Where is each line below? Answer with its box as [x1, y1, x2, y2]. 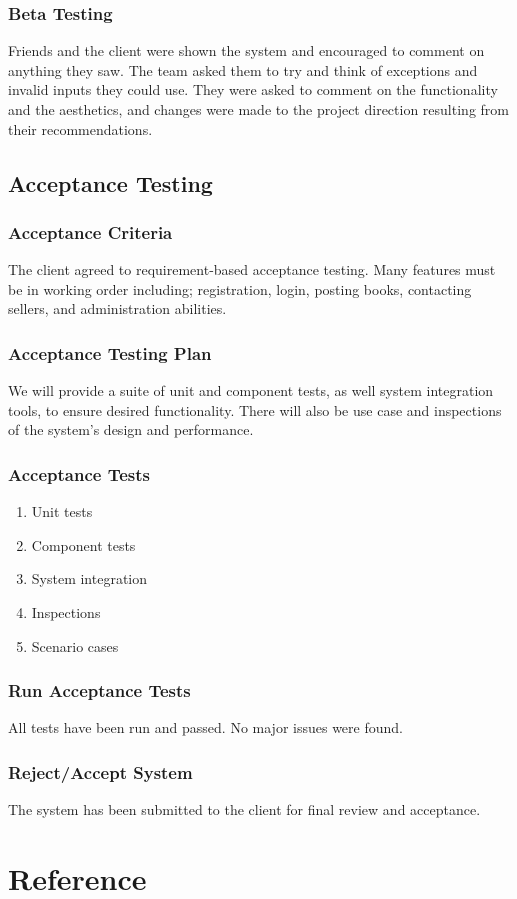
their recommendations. [8, 118, 153, 139]
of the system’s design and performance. [8, 419, 254, 440]
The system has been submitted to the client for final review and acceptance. [8, 799, 481, 820]
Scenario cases [31, 635, 119, 656]
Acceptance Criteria [8, 219, 173, 244]
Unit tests [31, 501, 93, 522]
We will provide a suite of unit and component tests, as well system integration [8, 380, 494, 401]
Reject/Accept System [8, 759, 193, 784]
